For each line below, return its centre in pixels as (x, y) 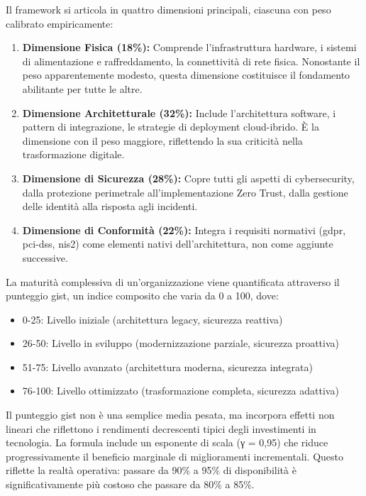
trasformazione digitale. (73, 154)
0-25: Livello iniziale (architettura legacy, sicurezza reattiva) (152, 319)
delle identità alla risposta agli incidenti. (110, 206)
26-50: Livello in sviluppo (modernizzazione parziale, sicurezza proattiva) (181, 343)
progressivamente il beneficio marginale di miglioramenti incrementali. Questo (175, 456)
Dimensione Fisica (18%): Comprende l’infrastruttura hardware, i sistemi (189, 47)
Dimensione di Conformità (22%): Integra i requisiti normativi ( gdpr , (184, 230)
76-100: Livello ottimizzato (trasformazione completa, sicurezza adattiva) (181, 391)
